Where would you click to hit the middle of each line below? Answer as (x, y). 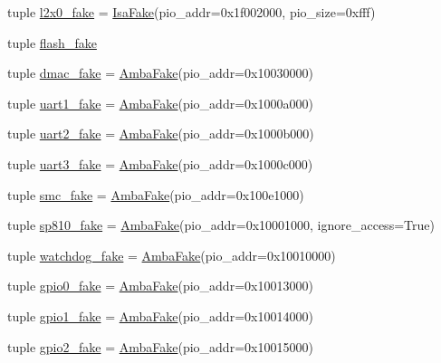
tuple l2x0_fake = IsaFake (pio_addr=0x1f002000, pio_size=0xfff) (192, 12)
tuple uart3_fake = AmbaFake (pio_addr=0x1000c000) (160, 163)
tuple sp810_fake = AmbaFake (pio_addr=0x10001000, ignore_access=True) (221, 225)
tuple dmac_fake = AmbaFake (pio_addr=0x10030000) (160, 73)
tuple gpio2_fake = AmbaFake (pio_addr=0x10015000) (160, 346)
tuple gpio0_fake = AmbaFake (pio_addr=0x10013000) (160, 286)
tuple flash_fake (52, 42)
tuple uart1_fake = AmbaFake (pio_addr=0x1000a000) (160, 103)
